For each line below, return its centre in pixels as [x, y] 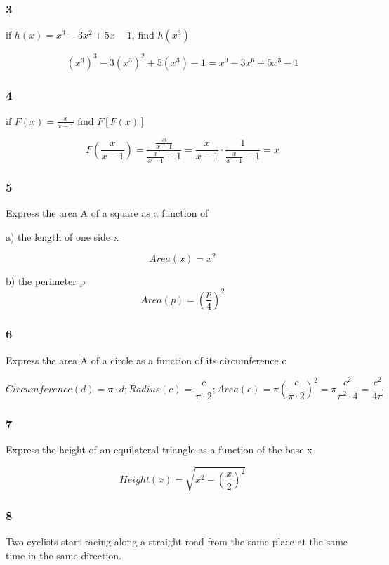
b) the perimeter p [46, 281]
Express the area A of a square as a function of [107, 213]
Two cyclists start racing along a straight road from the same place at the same [177, 541]
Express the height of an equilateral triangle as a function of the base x [159, 450]
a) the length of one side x [62, 236]
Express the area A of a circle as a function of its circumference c [146, 360]
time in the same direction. [64, 556]
